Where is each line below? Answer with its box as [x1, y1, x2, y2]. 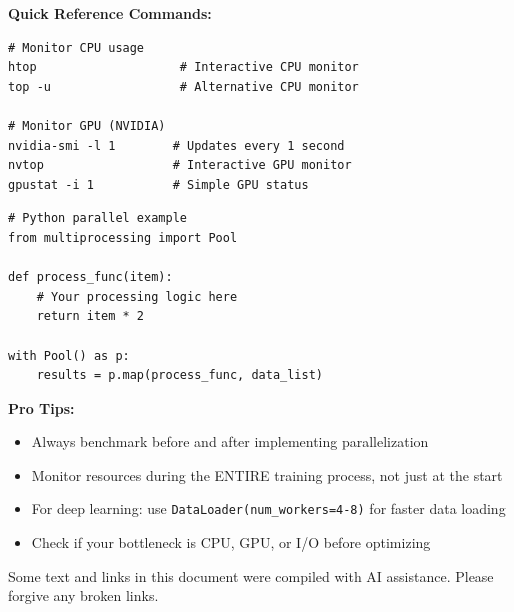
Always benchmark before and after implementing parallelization [31, 431, 429, 452]
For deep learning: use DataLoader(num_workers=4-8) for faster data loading [31, 498, 506, 519]
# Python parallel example [8, 211, 187, 226]
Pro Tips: [8, 397, 75, 418]
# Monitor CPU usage [8, 40, 145, 55]
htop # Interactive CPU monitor [8, 60, 359, 75]
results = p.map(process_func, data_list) [36, 368, 323, 383]
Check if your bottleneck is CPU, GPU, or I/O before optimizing [31, 532, 431, 553]
